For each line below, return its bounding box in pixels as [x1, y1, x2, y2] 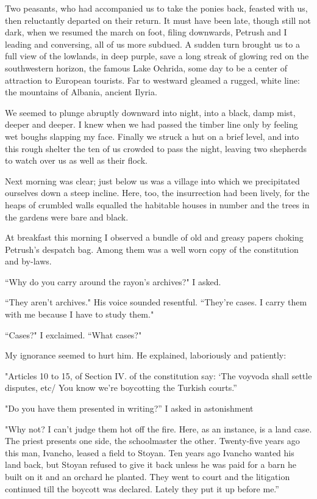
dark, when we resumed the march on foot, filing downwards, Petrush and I [5, 26, 287, 38]
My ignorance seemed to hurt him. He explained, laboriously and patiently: [5, 349, 287, 362]
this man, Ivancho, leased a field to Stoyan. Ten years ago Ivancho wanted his [5, 446, 294, 459]
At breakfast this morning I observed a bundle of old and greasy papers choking [5, 231, 304, 244]
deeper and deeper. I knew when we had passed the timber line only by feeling [5, 118, 298, 131]
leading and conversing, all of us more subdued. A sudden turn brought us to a [5, 37, 300, 50]
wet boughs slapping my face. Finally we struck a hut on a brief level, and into [5, 129, 299, 142]
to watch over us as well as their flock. [5, 154, 148, 167]
